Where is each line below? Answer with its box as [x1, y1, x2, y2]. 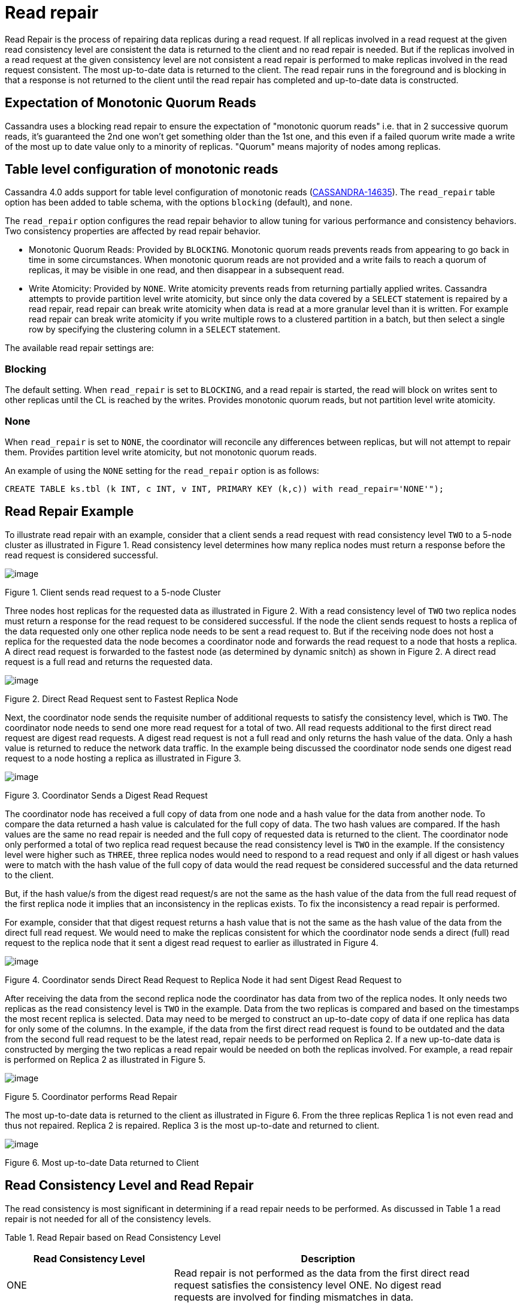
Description [301, 1252, 356, 1265]
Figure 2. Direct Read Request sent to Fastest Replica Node [5, 693, 238, 704]
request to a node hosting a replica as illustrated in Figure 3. [5, 752, 241, 763]
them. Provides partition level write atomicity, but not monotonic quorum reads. [5, 446, 317, 457]
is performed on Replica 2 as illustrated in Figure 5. [5, 1054, 205, 1065]
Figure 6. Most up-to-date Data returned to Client [5, 1157, 199, 1168]
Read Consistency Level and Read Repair [5, 1178, 254, 1193]
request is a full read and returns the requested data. [5, 656, 213, 667]
